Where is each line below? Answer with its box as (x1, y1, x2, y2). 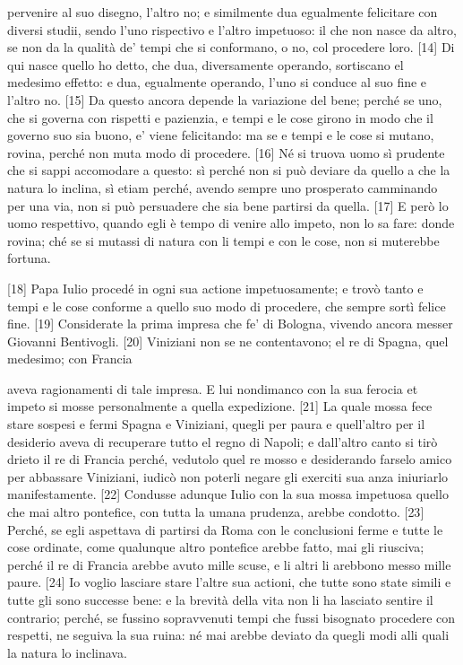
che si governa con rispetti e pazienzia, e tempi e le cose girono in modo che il (7, 108, 433, 127)
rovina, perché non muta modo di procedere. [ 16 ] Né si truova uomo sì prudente (7, 143, 445, 162)
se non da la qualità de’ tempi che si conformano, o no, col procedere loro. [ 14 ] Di (7, 38, 455, 57)
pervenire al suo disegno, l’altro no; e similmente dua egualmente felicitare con (7, 3, 438, 21)
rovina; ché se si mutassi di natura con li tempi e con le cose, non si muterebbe (7, 231, 440, 249)
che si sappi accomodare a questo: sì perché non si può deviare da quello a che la (7, 161, 450, 179)
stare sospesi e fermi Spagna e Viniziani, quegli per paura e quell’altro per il (7, 415, 425, 433)
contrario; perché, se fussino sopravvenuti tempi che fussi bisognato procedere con (7, 608, 456, 626)
